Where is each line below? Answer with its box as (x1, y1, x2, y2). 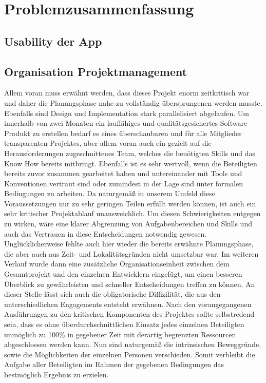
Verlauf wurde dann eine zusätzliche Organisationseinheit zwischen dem (4, 258, 230, 269)
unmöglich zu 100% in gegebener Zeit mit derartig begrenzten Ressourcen (4, 329, 236, 339)
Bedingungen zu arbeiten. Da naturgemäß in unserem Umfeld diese (4, 188, 215, 199)
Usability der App (4, 33, 102, 49)
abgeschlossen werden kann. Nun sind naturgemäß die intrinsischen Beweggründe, (4, 339, 261, 350)
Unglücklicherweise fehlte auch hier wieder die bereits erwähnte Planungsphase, (4, 238, 254, 249)
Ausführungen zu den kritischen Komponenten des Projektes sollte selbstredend (4, 309, 255, 319)
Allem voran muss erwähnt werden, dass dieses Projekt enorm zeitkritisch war (4, 87, 250, 98)
